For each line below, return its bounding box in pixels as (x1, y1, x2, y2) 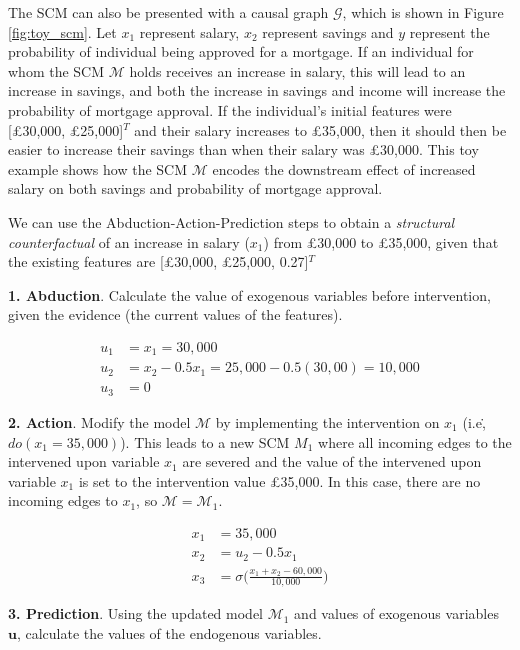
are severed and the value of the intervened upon (182, 451, 482, 472)
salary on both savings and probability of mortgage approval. (8, 178, 383, 199)
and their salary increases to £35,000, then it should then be (134, 119, 507, 140)
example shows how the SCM (8, 158, 188, 179)
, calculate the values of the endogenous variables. (16, 623, 322, 644)
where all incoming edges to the (318, 431, 512, 452)
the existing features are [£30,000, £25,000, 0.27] (8, 251, 309, 272)
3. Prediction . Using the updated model (8, 603, 264, 624)
